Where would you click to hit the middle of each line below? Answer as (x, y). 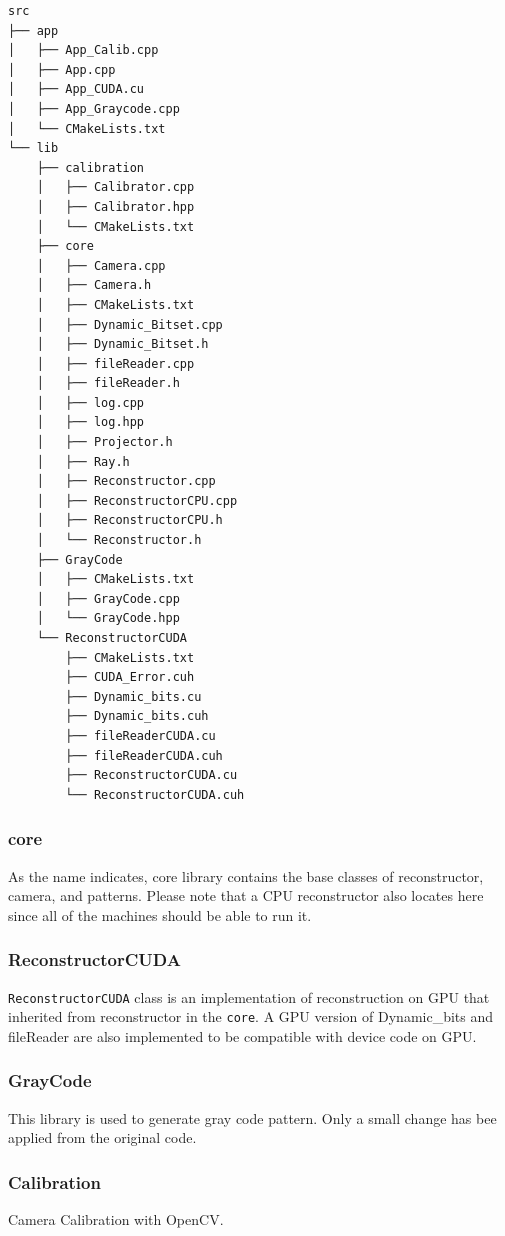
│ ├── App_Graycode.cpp (94, 108)
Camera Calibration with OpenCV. (116, 1219)
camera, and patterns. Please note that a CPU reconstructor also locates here (246, 895)
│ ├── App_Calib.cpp (83, 50)
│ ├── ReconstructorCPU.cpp (137, 500)
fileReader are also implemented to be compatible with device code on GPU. (242, 1035)
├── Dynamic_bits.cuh (137, 716)
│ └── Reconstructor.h (119, 540)
